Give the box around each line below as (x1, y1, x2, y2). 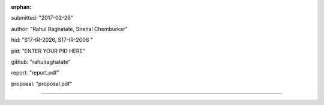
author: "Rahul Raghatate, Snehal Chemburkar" (11, 25, 128, 32)
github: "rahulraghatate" (11, 58, 71, 65)
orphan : (11, 4, 32, 10)
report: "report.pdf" (11, 69, 59, 76)
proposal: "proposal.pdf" (11, 80, 73, 87)
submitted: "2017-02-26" (11, 14, 73, 21)
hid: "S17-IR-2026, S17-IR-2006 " (11, 36, 93, 44)
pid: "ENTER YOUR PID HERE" (11, 47, 85, 54)
